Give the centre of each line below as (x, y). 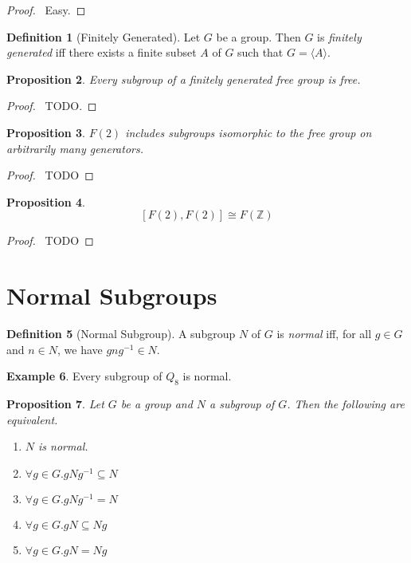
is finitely (339, 36)
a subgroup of (242, 404)
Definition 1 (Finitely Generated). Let (104, 36)
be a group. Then (258, 36)
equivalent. (32, 419)
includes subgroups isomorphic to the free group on (249, 132)
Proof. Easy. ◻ (46, 10)
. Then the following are (346, 404)
